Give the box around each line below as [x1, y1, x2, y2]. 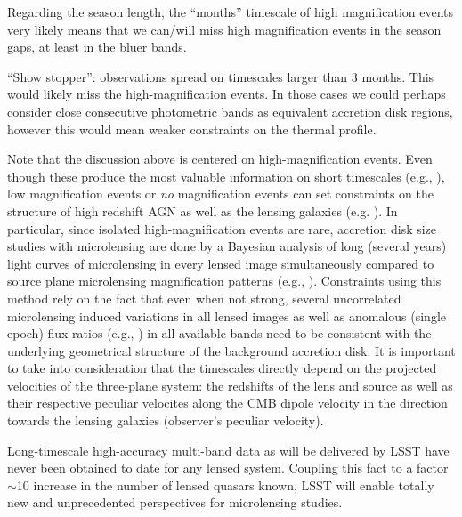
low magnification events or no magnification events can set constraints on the [7, 184, 434, 203]
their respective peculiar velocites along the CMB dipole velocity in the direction [7, 393, 448, 412]
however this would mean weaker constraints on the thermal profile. [7, 119, 377, 138]
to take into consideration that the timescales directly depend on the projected [7, 359, 437, 377]
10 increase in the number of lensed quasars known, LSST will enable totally [16, 475, 434, 494]
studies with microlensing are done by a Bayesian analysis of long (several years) [7, 237, 447, 255]
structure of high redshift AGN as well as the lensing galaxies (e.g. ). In [7, 201, 398, 220]
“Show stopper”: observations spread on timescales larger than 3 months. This [7, 67, 434, 85]
